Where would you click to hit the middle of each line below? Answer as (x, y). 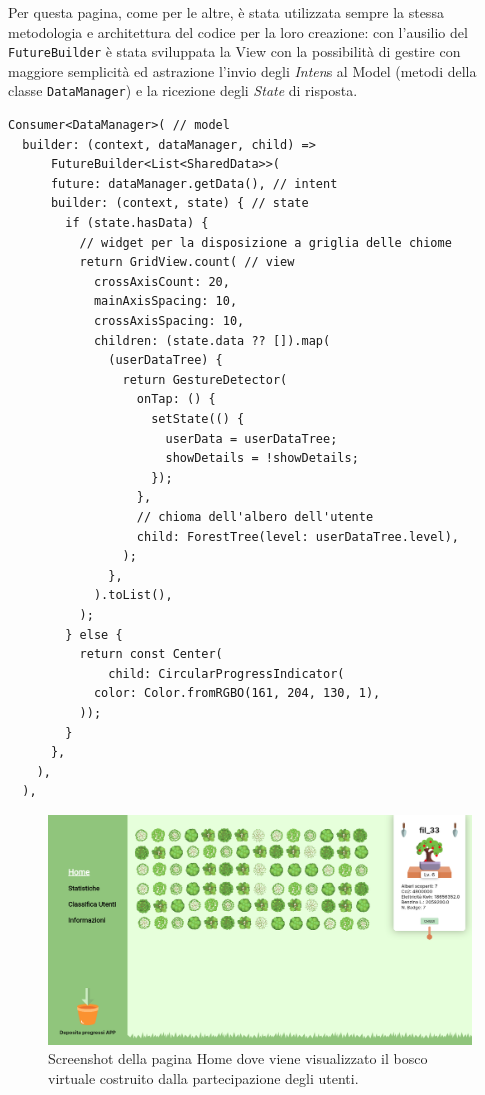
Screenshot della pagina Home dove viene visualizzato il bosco (238, 1058)
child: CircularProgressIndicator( (226, 673)
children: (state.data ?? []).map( (212, 340)
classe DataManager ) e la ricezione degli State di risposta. (183, 90)
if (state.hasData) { (137, 223)
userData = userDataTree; (251, 438)
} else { (94, 634)
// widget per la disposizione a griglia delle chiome (265, 242)
